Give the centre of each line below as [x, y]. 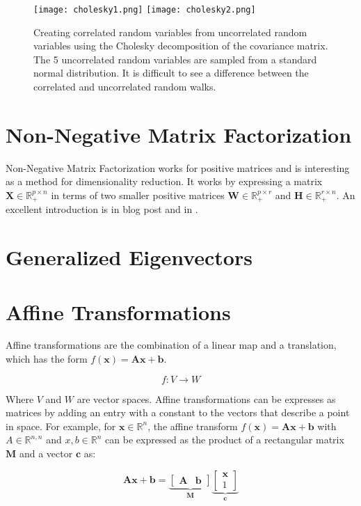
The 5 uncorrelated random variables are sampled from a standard [175, 59]
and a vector [46, 453]
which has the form [47, 359]
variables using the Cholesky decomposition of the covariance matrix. [181, 46]
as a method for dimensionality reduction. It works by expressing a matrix [164, 181]
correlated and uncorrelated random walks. [125, 87]
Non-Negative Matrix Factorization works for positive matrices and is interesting [178, 167]
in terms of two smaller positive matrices [138, 195]
